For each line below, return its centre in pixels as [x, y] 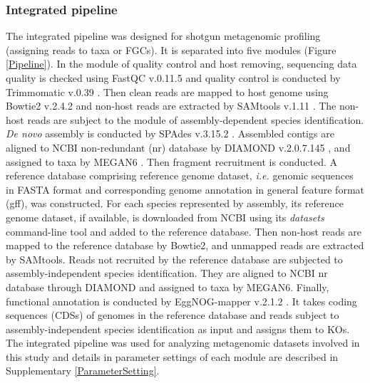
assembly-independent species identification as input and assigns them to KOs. [178, 329]
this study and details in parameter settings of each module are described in [172, 356]
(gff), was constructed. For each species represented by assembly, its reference [175, 203]
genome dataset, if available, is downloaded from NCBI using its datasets [165, 217]
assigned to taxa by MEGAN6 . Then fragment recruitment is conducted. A [171, 161]
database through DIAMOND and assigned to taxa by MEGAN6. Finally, [168, 287]
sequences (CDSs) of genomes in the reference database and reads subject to [173, 315]
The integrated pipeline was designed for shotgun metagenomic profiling [163, 36]
